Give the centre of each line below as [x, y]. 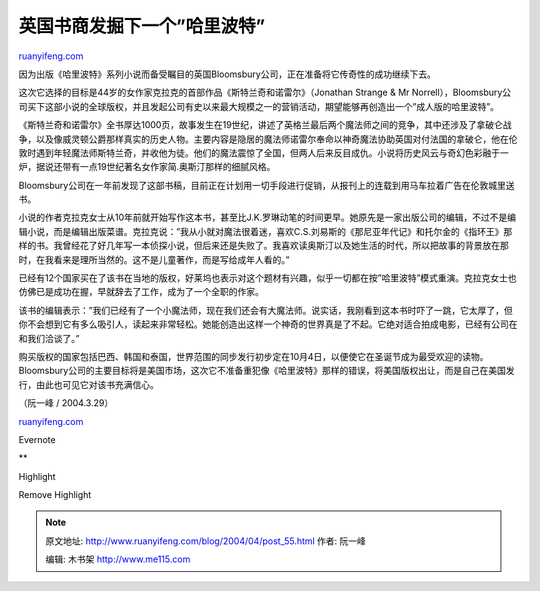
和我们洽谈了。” [49, 338]
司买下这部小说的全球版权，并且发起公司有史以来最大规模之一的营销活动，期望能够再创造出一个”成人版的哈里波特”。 [259, 106]
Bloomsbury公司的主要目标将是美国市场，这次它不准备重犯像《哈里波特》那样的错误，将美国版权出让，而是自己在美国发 [266, 371]
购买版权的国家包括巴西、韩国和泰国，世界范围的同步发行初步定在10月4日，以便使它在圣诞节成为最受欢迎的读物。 [253, 356]
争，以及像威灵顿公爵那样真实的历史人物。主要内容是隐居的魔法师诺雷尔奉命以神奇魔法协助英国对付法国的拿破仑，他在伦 [268, 139]
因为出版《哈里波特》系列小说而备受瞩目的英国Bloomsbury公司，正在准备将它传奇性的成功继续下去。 [227, 74]
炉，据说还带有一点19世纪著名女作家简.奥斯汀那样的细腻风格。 [147, 167]
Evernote [37, 439]
